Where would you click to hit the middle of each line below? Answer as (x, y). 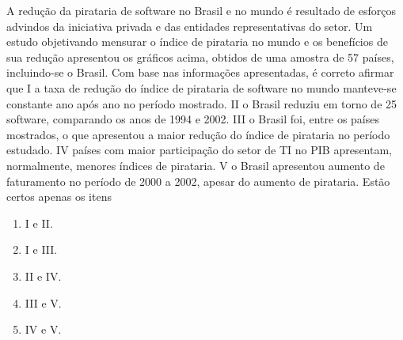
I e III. (41, 249)
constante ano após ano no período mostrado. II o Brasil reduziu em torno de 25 (202, 103)
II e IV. (43, 276)
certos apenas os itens (59, 196)
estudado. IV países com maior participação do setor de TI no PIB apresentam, (199, 150)
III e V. (43, 302)
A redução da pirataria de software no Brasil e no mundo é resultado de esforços (201, 10)
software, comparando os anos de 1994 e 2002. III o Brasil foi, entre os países (193, 119)
